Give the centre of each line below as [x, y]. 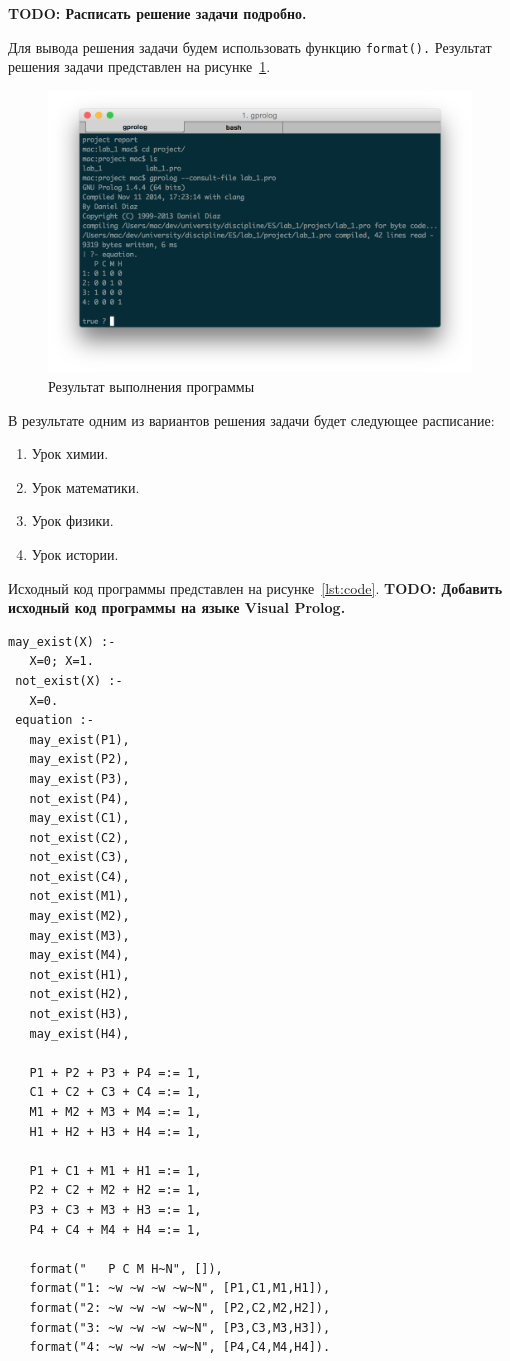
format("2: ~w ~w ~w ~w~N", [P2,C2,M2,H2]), [180, 1307]
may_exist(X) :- [62, 641]
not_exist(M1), [79, 896]
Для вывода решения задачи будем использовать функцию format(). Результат [250, 46]
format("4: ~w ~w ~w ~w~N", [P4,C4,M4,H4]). [180, 1347]
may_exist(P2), [79, 759]
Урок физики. [72, 520]
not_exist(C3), [79, 857]
